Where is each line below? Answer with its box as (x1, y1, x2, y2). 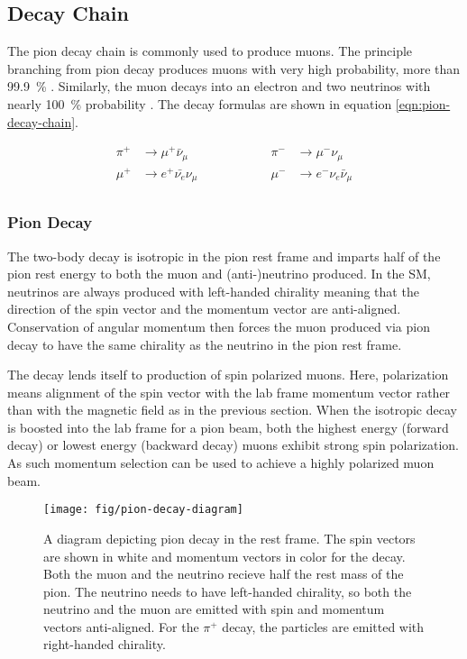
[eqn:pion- (395, 94, 451, 113)
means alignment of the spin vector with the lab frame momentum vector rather (7, 382, 451, 401)
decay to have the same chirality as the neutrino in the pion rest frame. (7, 334, 402, 353)
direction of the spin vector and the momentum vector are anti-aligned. (7, 299, 401, 318)
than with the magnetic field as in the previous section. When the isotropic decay (7, 400, 457, 419)
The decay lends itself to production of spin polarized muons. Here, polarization (7, 365, 449, 384)
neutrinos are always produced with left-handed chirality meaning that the (7, 281, 419, 300)
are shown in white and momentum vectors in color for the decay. (43, 546, 406, 565)
